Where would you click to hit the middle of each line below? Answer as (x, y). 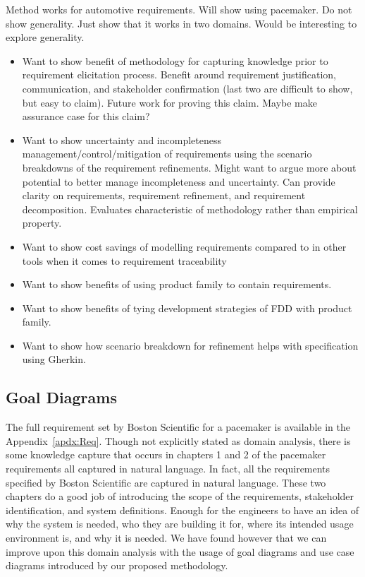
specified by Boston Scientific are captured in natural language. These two (166, 482)
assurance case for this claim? (86, 116)
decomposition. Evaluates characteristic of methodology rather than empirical (190, 209)
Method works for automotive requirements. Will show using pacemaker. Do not (179, 9)
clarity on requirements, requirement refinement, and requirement (164, 195)
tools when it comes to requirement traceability (124, 260)
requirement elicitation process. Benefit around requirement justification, (179, 75)
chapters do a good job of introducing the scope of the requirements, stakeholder (180, 496)
